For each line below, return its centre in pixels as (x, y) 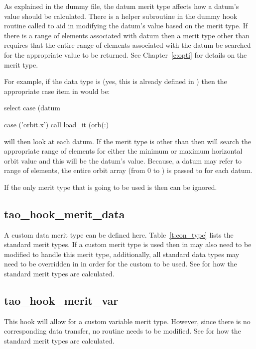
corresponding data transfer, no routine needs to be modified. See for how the (123, 331)
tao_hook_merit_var (61, 301)
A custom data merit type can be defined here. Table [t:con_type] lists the (119, 234)
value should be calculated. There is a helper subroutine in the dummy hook (121, 16)
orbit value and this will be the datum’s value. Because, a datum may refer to (123, 160)
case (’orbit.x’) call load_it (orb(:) (57, 124)
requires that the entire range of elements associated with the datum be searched (128, 45)
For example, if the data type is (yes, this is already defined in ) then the (116, 81)
